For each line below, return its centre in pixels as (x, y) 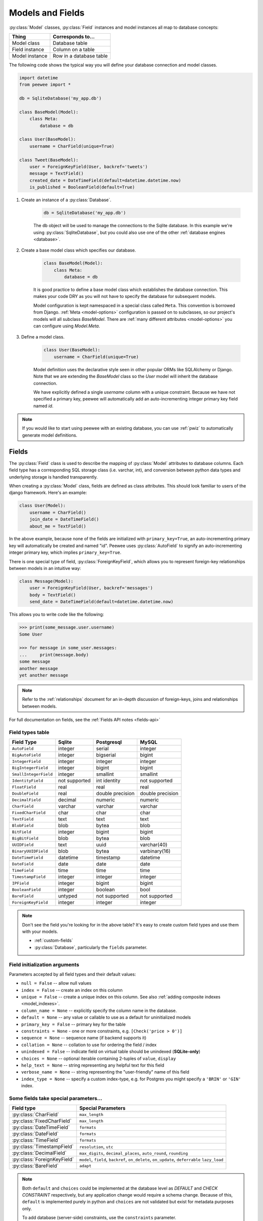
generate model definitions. (50, 435)
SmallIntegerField (32, 774)
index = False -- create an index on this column (72, 990)
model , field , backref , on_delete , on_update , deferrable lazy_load (151, 1159)
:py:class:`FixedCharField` (42, 1121)
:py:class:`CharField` (36, 1115)
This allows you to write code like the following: (56, 614)
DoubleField (25, 793)
